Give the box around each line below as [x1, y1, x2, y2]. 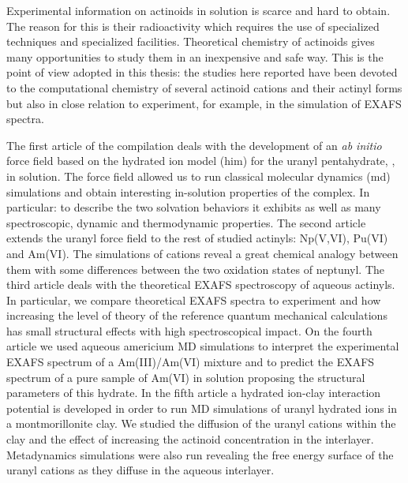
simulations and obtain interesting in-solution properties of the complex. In [6, 183, 370, 200]
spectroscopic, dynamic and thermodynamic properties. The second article [6, 214, 366, 230]
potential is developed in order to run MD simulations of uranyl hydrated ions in [6, 399, 398, 416]
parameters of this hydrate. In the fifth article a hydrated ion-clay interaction [6, 384, 381, 401]
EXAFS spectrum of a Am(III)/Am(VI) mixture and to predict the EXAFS [6, 354, 375, 370]
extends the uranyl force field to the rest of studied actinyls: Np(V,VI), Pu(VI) [6, 230, 388, 246]
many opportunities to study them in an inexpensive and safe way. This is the [6, 48, 384, 65]
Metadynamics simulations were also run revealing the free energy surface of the [6, 446, 394, 462]
